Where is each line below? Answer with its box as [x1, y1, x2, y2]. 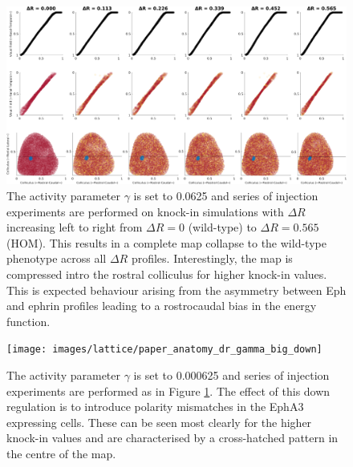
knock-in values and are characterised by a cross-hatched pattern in [6, 429, 339, 446]
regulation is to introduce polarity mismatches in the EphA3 [6, 398, 304, 415]
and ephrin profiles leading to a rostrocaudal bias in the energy [6, 297, 317, 314]
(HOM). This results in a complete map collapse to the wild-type [6, 234, 327, 251]
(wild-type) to [188, 219, 257, 236]
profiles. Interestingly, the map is [131, 250, 293, 267]
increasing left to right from [6, 219, 143, 236]
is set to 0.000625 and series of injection [133, 366, 330, 383]
